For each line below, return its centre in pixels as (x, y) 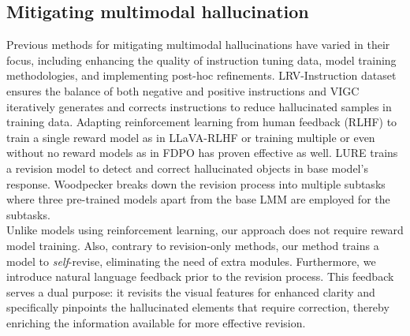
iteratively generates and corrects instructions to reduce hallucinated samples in (199, 106)
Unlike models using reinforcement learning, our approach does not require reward (205, 230)
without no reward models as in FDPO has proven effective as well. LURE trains (202, 153)
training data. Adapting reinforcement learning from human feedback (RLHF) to (202, 122)
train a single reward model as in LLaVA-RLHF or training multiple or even (191, 137)
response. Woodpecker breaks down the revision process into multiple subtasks (196, 183)
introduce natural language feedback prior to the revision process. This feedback (200, 276)
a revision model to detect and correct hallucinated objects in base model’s (187, 168)
